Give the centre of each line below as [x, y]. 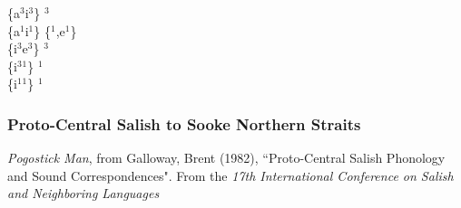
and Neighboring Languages [83, 193]
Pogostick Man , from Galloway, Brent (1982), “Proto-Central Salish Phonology [226, 158]
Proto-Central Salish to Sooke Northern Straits [184, 123]
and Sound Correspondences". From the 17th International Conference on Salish [230, 175]
